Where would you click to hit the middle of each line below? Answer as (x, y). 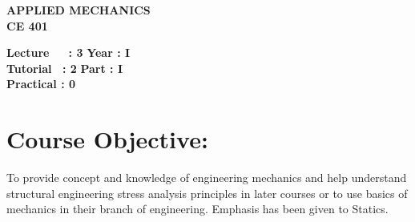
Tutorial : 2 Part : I (65, 68)
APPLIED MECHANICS (79, 10)
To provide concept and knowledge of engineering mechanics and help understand (207, 178)
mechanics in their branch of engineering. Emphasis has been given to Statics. (197, 209)
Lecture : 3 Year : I (68, 52)
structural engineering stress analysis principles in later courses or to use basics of (207, 193)
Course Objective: (107, 139)
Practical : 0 (41, 84)
